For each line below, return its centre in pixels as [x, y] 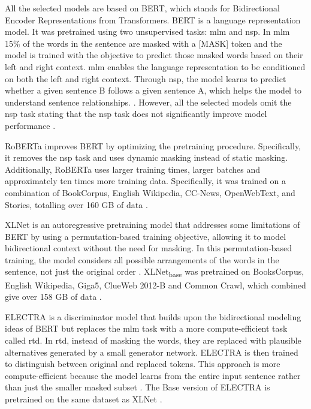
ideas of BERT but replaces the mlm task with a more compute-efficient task [146, 328]
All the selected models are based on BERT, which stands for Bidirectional [142, 8]
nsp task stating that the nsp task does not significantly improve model [136, 114]
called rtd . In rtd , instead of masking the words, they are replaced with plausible [153, 340]
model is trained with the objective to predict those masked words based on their [154, 55]
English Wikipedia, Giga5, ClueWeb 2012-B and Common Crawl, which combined [155, 285]
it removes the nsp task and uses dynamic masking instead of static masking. [147, 157]
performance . [30, 125]
